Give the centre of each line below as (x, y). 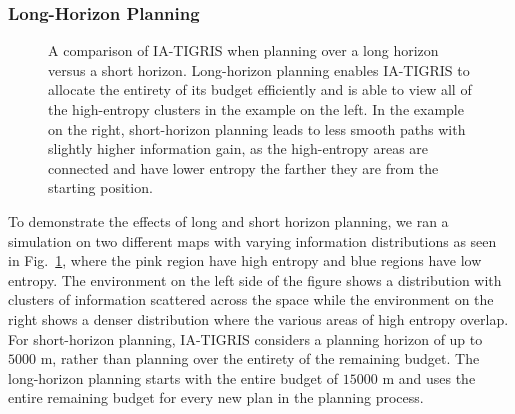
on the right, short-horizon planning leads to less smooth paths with (257, 128)
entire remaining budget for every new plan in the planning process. (216, 397)
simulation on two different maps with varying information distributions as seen (252, 240)
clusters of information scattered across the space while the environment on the (251, 299)
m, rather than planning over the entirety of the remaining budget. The (260, 358)
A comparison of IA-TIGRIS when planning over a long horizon (243, 50)
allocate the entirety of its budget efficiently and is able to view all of (260, 89)
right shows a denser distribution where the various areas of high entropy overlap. (258, 318)
